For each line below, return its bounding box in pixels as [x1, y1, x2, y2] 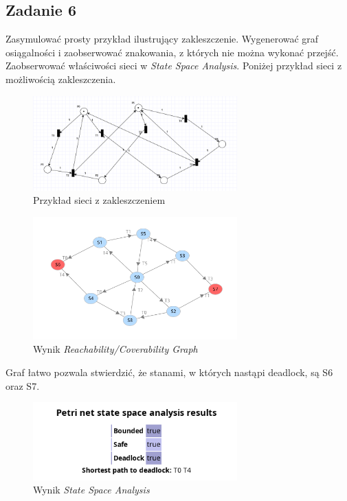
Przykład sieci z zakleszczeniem [33, 193, 166, 207]
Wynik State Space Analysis [33, 482, 150, 497]
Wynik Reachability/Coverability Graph [33, 342, 198, 356]
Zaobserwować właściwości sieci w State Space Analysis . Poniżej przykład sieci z [5, 58, 342, 73]
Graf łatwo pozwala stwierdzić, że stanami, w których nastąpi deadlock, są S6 [5, 365, 333, 380]
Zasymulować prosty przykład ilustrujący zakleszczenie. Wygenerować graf [5, 32, 319, 46]
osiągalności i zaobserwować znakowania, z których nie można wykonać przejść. [5, 45, 339, 59]
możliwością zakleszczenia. [5, 71, 116, 86]
